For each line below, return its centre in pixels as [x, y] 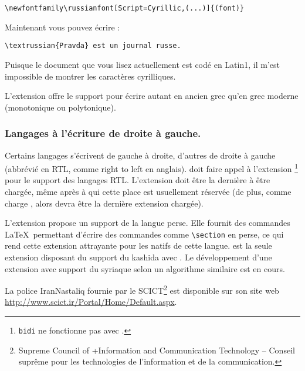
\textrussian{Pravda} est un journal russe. [93, 46]
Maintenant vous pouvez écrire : [62, 27]
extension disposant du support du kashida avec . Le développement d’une [138, 257]
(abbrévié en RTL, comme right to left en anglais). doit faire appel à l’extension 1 [151, 168]
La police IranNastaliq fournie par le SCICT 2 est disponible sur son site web [142, 289]
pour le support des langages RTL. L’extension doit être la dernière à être [138, 180]
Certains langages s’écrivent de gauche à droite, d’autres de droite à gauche [140, 155]
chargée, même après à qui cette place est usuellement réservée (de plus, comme [148, 191]
